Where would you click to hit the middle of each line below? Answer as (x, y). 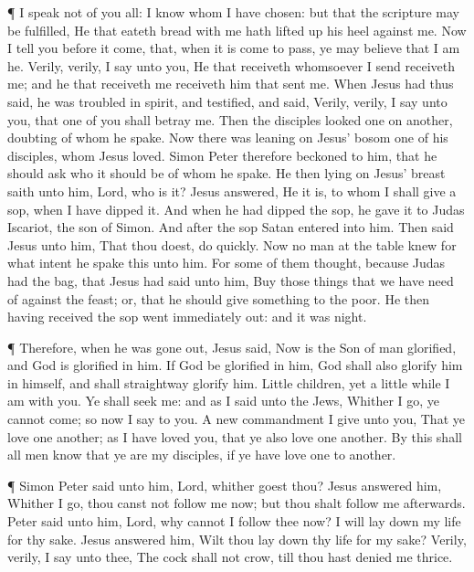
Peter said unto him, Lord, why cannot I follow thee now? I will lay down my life (234, 521)
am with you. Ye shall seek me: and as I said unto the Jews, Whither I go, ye (224, 401)
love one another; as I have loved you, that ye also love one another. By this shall (235, 436)
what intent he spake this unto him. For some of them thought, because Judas (226, 263)
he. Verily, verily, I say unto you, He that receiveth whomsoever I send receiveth (231, 65)
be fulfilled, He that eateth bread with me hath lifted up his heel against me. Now (237, 30)
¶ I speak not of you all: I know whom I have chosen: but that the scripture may (233, 12)
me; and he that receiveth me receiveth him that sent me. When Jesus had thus (231, 84)
